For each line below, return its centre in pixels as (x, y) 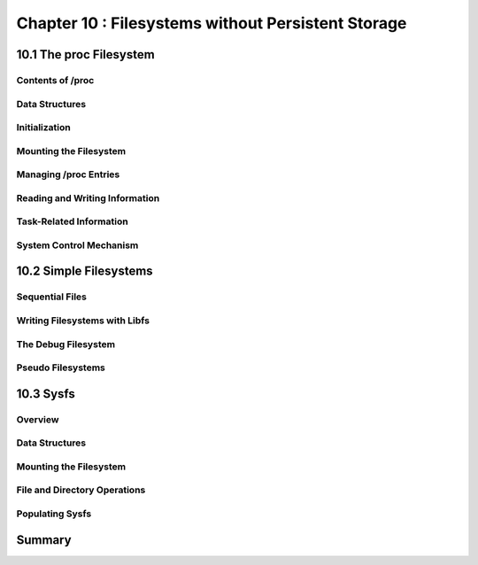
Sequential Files (52, 297)
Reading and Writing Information (88, 197)
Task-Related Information (72, 221)
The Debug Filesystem (66, 344)
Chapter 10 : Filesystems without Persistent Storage (212, 23)
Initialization (43, 128)
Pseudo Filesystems (61, 368)
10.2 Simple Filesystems (85, 271)
